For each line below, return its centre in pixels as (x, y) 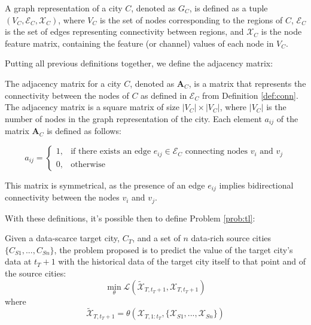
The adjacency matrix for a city (63, 83)
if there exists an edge (111, 152)
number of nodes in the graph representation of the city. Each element (133, 118)
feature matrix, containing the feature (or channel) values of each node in (139, 43)
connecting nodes (216, 152)
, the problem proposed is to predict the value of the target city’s (173, 249)
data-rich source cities (231, 238)
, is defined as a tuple (228, 8)
